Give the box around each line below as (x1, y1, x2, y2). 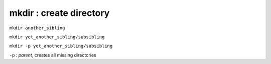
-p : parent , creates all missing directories (9, 52, 96, 58)
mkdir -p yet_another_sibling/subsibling (9, 43, 113, 49)
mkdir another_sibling (9, 25, 65, 31)
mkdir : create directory (9, 7, 110, 18)
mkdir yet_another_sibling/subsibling (9, 34, 105, 40)
